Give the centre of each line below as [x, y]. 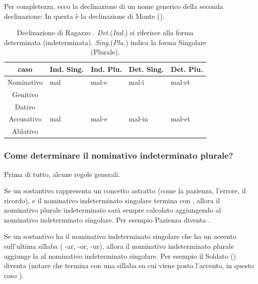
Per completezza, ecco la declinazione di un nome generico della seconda [114, 6]
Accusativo [25, 119]
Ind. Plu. [106, 69]
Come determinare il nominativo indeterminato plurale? [119, 155]
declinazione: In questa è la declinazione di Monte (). [84, 16]
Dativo [25, 106]
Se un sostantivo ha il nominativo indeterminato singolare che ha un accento [120, 236]
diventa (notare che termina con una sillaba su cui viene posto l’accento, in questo [129, 265]
